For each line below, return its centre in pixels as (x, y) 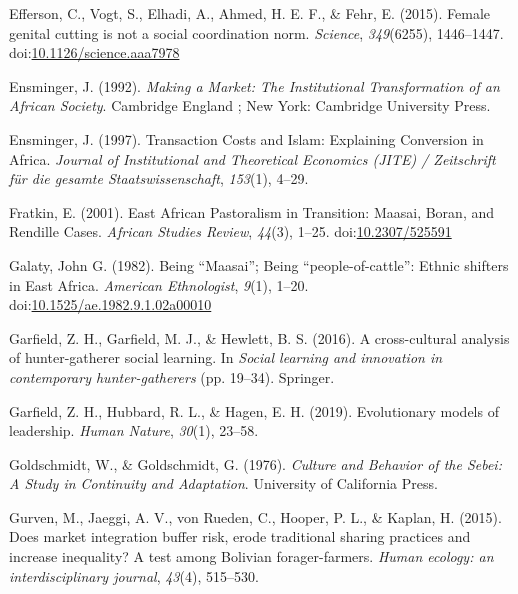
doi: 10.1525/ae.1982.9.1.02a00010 (110, 304)
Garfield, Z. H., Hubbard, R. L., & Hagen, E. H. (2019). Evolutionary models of (254, 410)
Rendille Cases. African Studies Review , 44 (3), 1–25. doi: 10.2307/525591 (230, 231)
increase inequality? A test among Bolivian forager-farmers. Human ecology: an (251, 556)
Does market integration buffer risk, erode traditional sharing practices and (240, 536)
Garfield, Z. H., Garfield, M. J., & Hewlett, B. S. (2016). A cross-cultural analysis (259, 337)
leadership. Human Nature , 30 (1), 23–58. (134, 430)
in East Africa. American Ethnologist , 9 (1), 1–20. (159, 284)
